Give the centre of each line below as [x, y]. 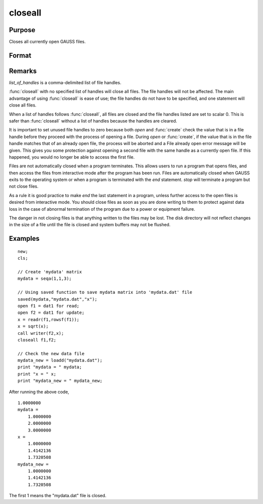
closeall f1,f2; [37, 340]
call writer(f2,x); [41, 333]
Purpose [22, 30]
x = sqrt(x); [33, 326]
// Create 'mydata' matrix [50, 272]
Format [20, 55]
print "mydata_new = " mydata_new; [60, 381]
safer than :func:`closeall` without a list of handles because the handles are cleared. [93, 121]
